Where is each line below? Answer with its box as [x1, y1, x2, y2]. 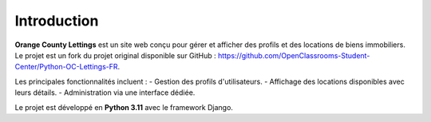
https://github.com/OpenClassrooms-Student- [217, 50, 370, 60]
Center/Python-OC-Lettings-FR [14, 62, 119, 72]
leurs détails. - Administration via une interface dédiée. [14, 88, 196, 97]
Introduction [14, 12, 99, 30]
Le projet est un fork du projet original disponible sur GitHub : [14, 50, 216, 60]
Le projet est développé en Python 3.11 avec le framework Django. [14, 102, 233, 112]
